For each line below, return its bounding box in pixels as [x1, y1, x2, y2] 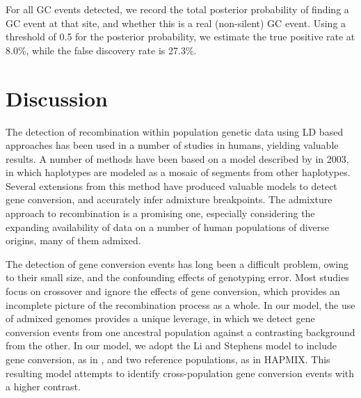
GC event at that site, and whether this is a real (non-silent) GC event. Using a [6, 15, 346, 30]
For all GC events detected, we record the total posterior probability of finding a [6, 2, 349, 16]
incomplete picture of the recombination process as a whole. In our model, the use [6, 297, 355, 312]
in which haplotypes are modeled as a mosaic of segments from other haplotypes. [6, 165, 351, 180]
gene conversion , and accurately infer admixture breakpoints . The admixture [6, 192, 332, 207]
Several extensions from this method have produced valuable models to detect [6, 178, 337, 193]
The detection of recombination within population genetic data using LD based [6, 124, 344, 138]
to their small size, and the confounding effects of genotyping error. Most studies [6, 270, 349, 285]
